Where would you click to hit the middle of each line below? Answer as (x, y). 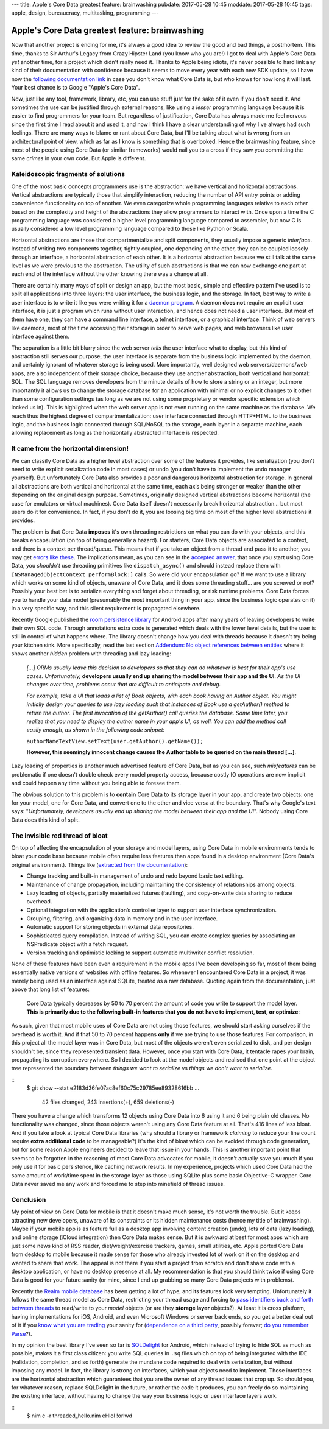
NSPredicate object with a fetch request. (77, 944)
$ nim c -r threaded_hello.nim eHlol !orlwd (79, 1416)
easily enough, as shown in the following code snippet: (96, 730)
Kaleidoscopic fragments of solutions (68, 174)
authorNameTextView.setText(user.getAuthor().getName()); (115, 741)
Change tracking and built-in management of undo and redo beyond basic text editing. (135, 876)
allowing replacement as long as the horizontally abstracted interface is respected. (115, 433)
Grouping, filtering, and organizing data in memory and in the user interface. (122, 919)
